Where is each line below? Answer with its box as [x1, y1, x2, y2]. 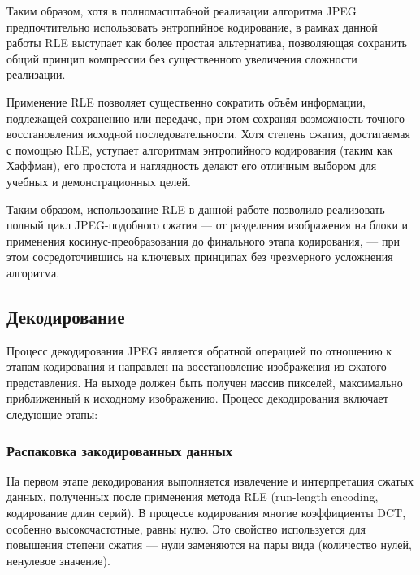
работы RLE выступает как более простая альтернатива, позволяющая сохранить [6, 34, 407, 51]
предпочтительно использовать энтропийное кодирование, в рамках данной [6, 18, 378, 35]
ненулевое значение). [6, 551, 110, 568]
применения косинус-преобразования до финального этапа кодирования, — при [6, 232, 400, 249]
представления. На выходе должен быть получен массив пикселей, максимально [6, 373, 403, 390]
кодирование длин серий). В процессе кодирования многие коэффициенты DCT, [6, 504, 406, 521]
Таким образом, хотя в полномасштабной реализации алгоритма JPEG [6, 2, 357, 19]
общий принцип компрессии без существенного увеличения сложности [6, 50, 357, 67]
